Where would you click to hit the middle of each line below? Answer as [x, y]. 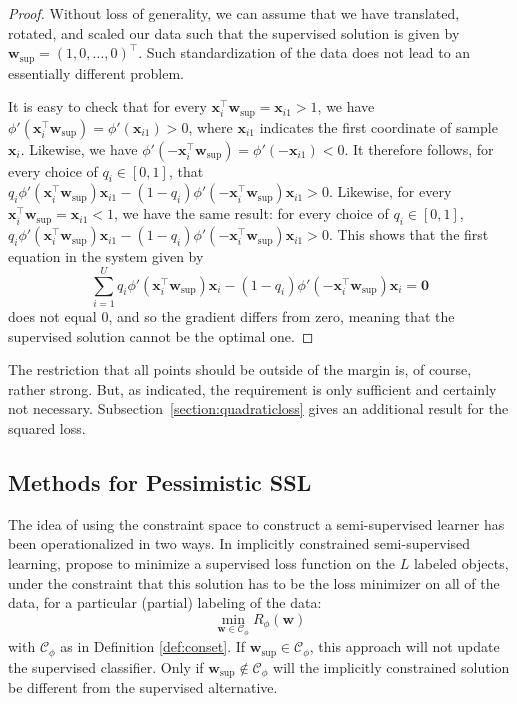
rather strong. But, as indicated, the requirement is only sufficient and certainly [252, 388]
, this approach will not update [404, 646]
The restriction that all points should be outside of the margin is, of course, [240, 369]
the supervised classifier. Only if [106, 666]
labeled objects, [461, 562]
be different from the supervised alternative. [143, 687]
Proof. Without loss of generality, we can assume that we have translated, [234, 13]
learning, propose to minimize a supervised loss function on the [202, 562]
